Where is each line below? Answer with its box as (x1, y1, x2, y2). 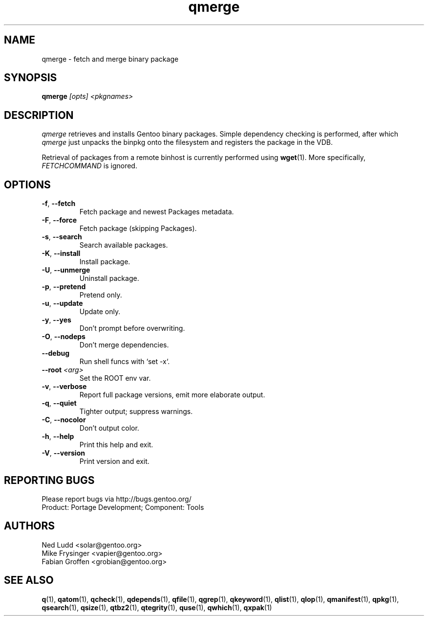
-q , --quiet (42, 399, 77, 408)
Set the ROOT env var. (79, 374, 151, 383)
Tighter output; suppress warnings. (79, 407, 193, 416)
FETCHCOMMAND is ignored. (42, 161, 137, 170)
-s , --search (42, 232, 82, 241)
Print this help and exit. (79, 440, 153, 449)
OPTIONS (4, 178, 51, 191)
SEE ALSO (4, 574, 54, 587)
